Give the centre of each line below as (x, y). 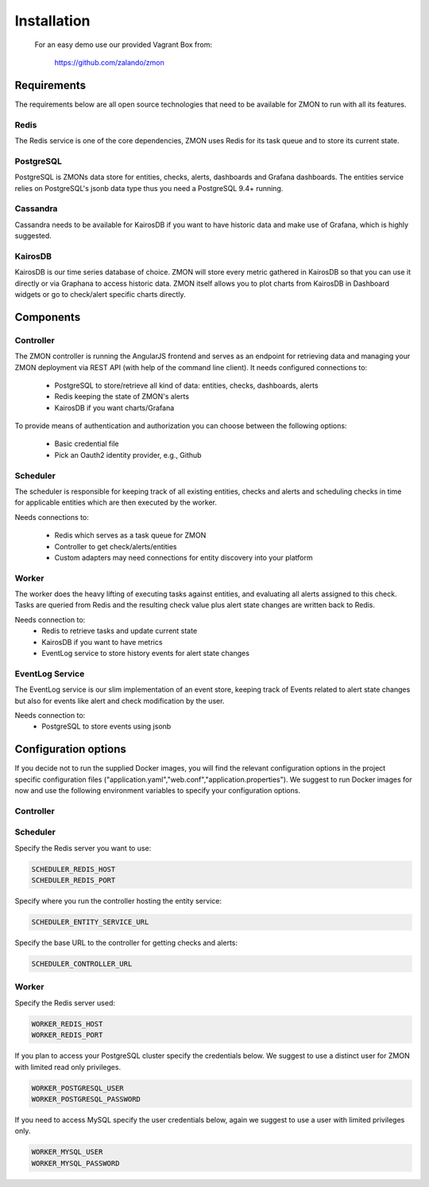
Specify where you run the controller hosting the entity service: (118, 901)
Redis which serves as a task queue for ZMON (130, 535)
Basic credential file (87, 444)
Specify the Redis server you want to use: (83, 848)
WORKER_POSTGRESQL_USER (78, 1088)
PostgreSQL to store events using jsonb (106, 726)
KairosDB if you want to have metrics (102, 642)
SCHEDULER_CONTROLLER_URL (82, 964)
